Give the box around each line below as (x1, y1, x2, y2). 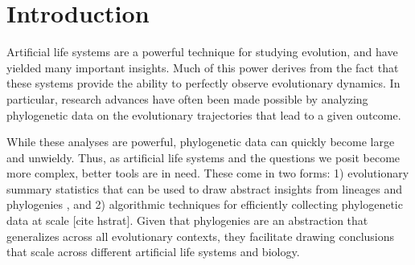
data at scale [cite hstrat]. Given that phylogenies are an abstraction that (6, 212, 368, 229)
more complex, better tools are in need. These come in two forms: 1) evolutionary (6, 165, 409, 181)
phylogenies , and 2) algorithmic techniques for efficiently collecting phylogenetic (6, 196, 403, 213)
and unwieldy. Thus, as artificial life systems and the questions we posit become (6, 149, 401, 165)
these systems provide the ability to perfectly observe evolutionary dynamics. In (6, 75, 401, 92)
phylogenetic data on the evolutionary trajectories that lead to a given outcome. (6, 106, 401, 123)
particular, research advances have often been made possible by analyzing (6, 90, 368, 107)
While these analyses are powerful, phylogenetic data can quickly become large (6, 133, 395, 150)
